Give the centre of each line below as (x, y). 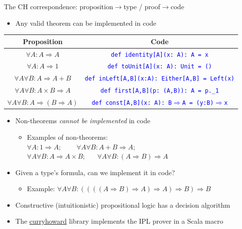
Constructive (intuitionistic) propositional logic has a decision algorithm (123, 204)
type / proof (142, 6)
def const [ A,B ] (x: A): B (132, 103)
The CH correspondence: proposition (59, 6)
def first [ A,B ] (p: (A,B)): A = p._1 (160, 91)
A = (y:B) (198, 103)
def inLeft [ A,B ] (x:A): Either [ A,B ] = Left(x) (160, 79)
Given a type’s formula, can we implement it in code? (95, 172)
